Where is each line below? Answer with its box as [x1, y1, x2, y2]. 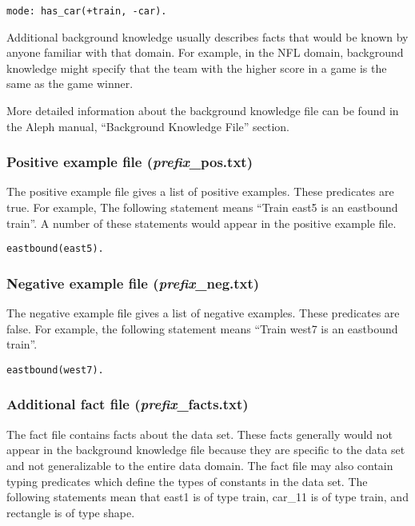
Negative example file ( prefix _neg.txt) [6, 273, 260, 293]
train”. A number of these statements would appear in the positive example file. [6, 214, 397, 231]
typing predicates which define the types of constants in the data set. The [6, 472, 368, 489]
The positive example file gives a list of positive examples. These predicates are [6, 183, 394, 200]
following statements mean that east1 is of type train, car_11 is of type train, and [6, 488, 409, 505]
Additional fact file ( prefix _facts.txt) [6, 394, 249, 414]
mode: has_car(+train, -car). [6, 6, 167, 17]
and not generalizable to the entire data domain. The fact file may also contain [6, 456, 393, 473]
